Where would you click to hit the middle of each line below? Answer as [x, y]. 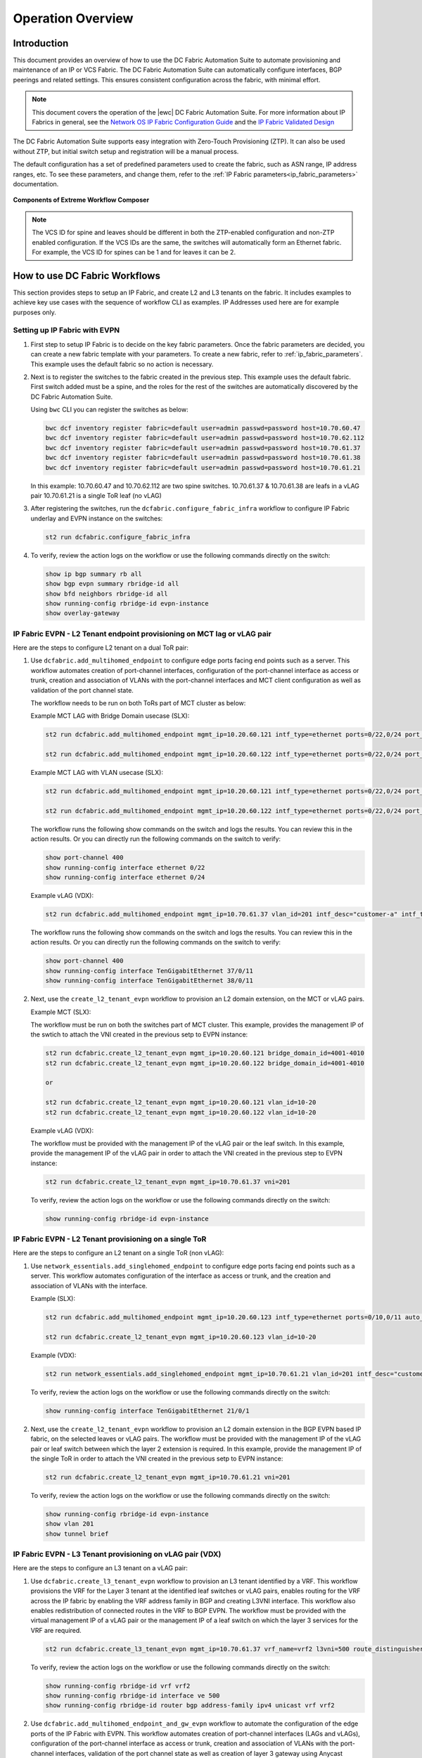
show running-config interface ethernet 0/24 [125, 878]
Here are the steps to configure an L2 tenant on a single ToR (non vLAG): [119, 1253]
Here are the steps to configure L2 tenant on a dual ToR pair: [101, 648]
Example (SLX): [53, 1299]
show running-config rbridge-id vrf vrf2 [118, 1686]
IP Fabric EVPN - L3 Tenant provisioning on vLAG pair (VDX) [117, 1554]
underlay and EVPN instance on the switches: [97, 518]
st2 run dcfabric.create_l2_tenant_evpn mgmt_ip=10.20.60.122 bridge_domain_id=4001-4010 [205, 1063]
